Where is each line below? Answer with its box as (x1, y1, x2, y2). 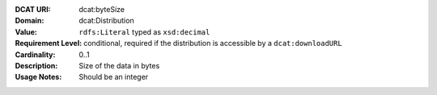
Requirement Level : (15, 39, 83, 48)
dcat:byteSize (78, 5, 125, 14)
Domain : (15, 16, 45, 26)
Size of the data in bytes (78, 60, 160, 70)
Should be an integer (78, 72, 149, 82)
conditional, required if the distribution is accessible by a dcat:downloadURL (83, 39, 343, 48)
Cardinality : (15, 49, 56, 60)
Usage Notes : (15, 72, 62, 82)
